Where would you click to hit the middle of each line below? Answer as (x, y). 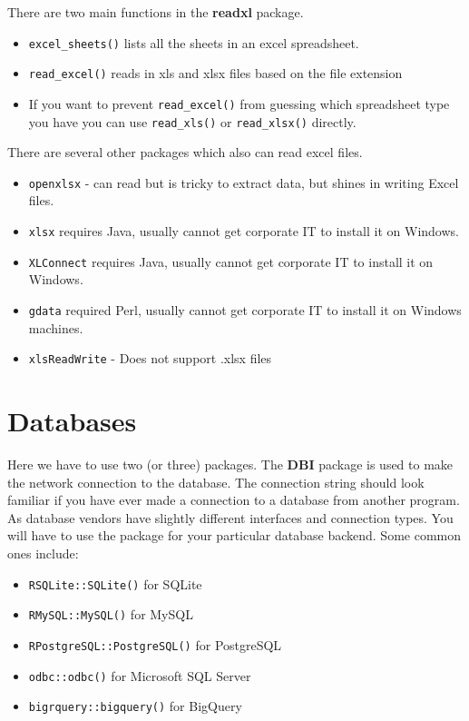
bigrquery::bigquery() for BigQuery (135, 706)
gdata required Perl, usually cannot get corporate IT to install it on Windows (245, 309)
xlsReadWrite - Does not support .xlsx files (150, 358)
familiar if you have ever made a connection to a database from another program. (234, 500)
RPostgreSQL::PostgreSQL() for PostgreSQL (155, 644)
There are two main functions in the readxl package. (156, 12)
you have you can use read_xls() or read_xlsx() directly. (192, 121)
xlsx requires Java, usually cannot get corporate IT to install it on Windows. (244, 231)
